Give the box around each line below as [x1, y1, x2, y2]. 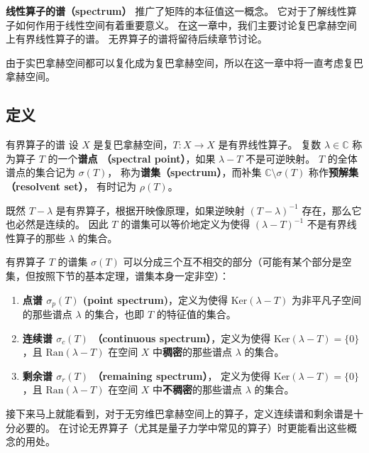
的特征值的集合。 [156, 306, 236, 321]
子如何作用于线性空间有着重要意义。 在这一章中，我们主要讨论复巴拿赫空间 [6, 17, 357, 32]
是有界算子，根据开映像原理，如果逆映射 [55, 202, 245, 217]
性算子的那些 [6, 230, 65, 245]
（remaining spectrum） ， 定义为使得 [92, 368, 271, 383]
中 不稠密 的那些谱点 [153, 382, 243, 397]
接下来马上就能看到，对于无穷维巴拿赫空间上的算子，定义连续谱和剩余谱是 [6, 405, 353, 420]
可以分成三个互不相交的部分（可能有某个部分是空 [123, 254, 352, 269]
